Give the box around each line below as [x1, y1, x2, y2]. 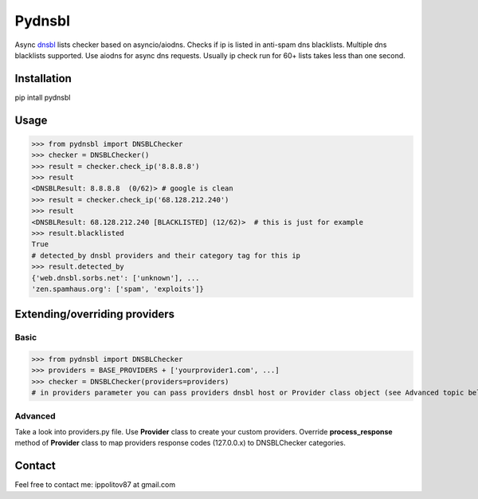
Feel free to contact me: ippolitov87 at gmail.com [14, 480, 175, 489]
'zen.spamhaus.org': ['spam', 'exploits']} [31, 284, 205, 293]
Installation [14, 72, 72, 85]
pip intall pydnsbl [14, 92, 71, 102]
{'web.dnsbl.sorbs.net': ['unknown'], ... [31, 273, 200, 282]
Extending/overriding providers [14, 308, 175, 321]
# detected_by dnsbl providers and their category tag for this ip [31, 251, 301, 260]
